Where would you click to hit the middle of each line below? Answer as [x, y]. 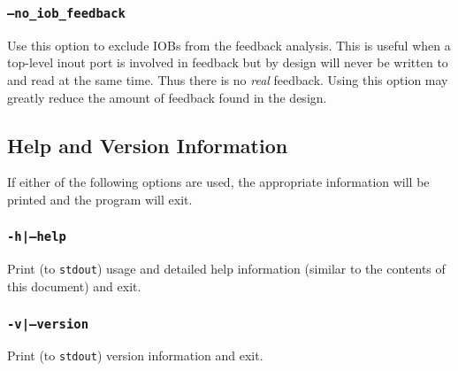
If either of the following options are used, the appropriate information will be [218, 182]
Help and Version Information [148, 145]
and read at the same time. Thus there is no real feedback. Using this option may [228, 79]
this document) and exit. [74, 286]
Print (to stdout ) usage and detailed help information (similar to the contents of [226, 269]
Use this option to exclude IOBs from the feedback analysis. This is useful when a [229, 45]
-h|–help [37, 237]
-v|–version [48, 324]
